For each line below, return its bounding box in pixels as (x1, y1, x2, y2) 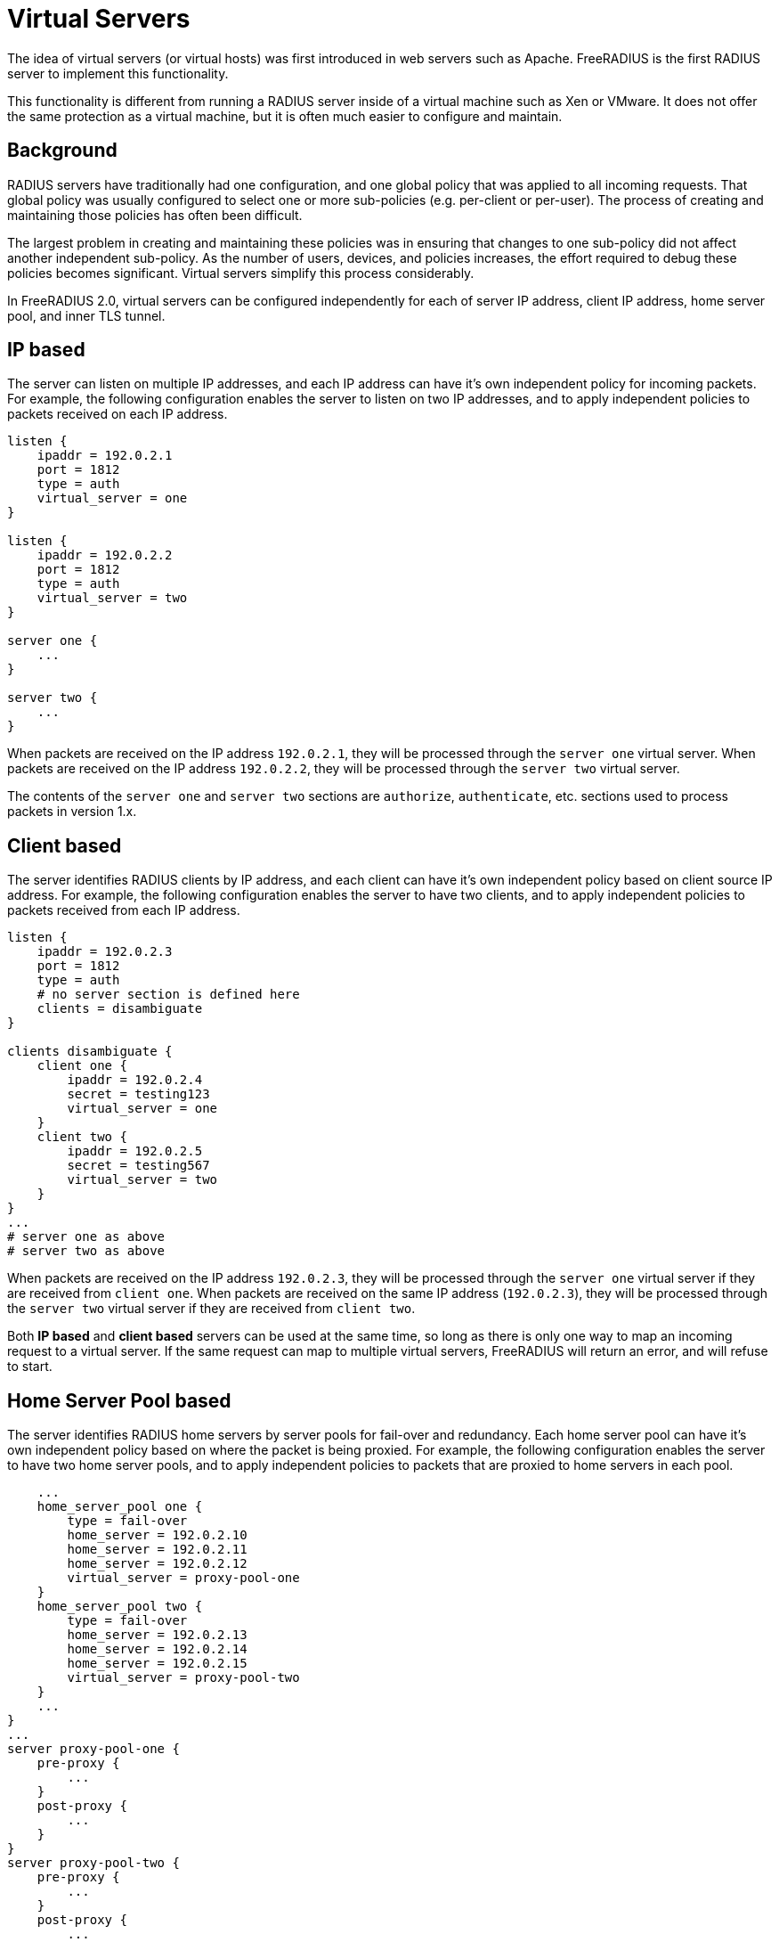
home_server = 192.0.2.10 (67, 1528, 247, 1543)
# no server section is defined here (37, 987, 300, 1002)
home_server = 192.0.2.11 (67, 1542, 247, 1557)
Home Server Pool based (7, 1389, 231, 1412)
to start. (7, 1359, 53, 1375)
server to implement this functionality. (7, 65, 229, 81)
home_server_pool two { (37, 1599, 203, 1614)
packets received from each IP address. (7, 902, 240, 918)
